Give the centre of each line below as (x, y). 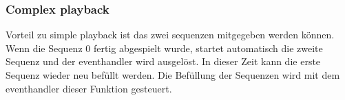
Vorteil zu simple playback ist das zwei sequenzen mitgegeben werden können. (170, 35)
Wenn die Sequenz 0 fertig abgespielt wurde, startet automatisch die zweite (164, 48)
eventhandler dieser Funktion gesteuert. (89, 88)
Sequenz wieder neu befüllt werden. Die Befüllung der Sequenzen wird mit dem (173, 75)
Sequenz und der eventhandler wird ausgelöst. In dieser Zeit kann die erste (163, 61)
